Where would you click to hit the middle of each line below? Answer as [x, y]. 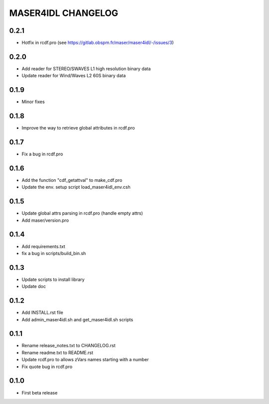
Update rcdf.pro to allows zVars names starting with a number [85, 360]
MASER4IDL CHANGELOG [64, 13]
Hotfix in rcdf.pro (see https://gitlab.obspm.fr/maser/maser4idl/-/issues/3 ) [98, 43]
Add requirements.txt [44, 246]
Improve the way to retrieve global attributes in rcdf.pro [78, 128]
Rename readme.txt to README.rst [58, 352]
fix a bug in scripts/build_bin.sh [54, 253]
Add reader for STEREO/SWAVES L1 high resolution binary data [86, 68]
